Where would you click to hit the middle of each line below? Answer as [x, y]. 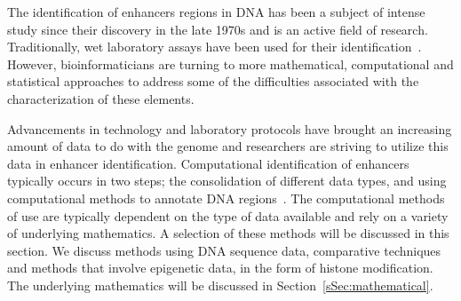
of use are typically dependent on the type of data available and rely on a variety [228, 215]
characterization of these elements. [101, 98]
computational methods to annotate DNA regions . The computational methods [226, 198]
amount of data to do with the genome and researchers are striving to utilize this [228, 146]
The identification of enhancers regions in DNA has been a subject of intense [216, 12]
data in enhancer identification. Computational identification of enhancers [208, 163]
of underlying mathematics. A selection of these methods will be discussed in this [228, 233]
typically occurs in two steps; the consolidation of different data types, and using [227, 181]
